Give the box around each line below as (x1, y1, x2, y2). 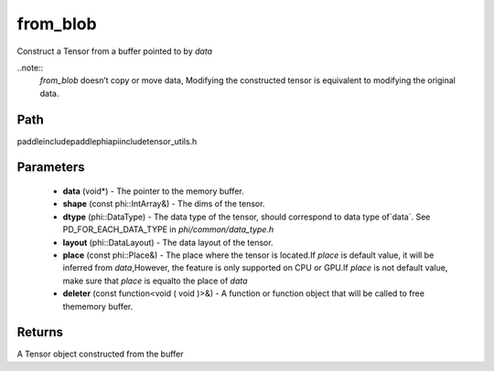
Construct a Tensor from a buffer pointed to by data (16, 46, 213, 57)
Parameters (16, 160, 85, 175)
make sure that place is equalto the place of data (62, 275, 248, 286)
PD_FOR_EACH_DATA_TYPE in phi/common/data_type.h (62, 224, 274, 235)
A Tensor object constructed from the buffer (16, 348, 184, 360)
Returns (16, 324, 64, 340)
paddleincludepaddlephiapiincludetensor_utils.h (16, 135, 198, 146)
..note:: (16, 62, 44, 73)
